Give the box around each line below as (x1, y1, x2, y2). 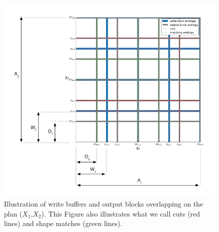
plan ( (4, 208, 22, 219)
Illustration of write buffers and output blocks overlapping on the (4, 199, 203, 209)
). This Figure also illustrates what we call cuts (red (41, 208, 200, 219)
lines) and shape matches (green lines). (4, 218, 122, 229)
